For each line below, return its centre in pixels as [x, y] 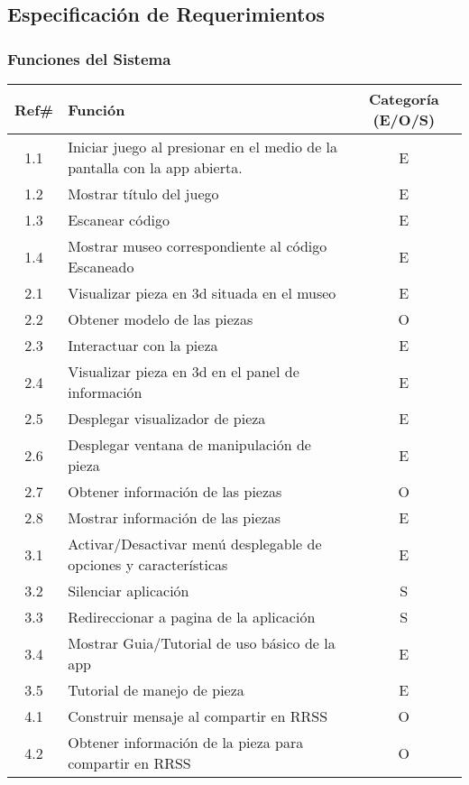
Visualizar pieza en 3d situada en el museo [202, 293]
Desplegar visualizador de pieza [167, 418]
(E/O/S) [404, 120]
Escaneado [101, 267]
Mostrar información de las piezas [175, 517]
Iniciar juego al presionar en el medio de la [203, 147]
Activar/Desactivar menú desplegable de [195, 544]
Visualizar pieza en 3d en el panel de [184, 371]
